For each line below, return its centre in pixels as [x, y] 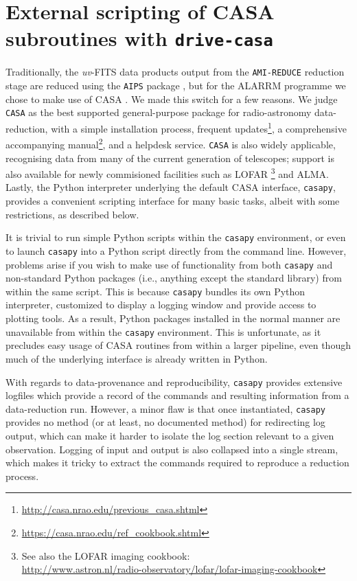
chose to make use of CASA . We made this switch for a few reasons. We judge [172, 99]
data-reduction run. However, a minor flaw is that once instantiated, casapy [165, 408]
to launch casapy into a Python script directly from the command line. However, [176, 250]
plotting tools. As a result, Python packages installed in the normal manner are [173, 318]
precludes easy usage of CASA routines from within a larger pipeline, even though [178, 345]
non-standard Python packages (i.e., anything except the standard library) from [174, 278]
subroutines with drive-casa [139, 38]
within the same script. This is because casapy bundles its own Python [156, 291]
